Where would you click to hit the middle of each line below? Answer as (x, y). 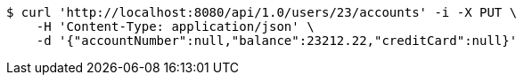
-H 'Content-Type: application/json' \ (175, 26)
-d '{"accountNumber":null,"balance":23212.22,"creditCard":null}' (277, 41)
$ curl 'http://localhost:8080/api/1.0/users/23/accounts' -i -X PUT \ (262, 12)
